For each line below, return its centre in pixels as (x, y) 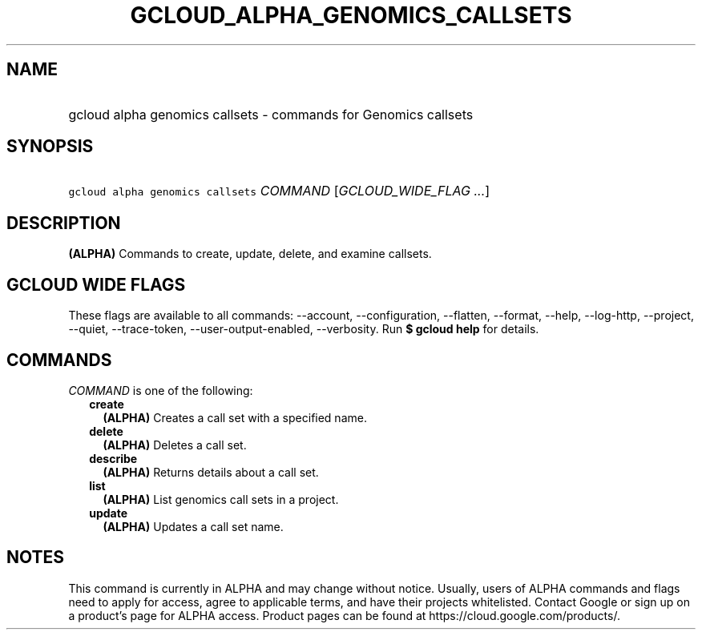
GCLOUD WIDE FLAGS (96, 284)
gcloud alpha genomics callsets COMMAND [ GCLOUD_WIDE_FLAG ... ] (279, 191)
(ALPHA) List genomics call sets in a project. (221, 499)
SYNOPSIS (50, 147)
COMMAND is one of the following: (161, 390)
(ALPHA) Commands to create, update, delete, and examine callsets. (250, 254)
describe (113, 458)
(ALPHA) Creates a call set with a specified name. (235, 417)
